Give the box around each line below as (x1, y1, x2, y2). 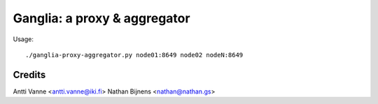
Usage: (13, 35, 34, 43)
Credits (13, 68, 46, 80)
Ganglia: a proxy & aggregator (13, 10, 190, 26)
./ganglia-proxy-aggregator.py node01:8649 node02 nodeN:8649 (25, 51, 244, 59)
